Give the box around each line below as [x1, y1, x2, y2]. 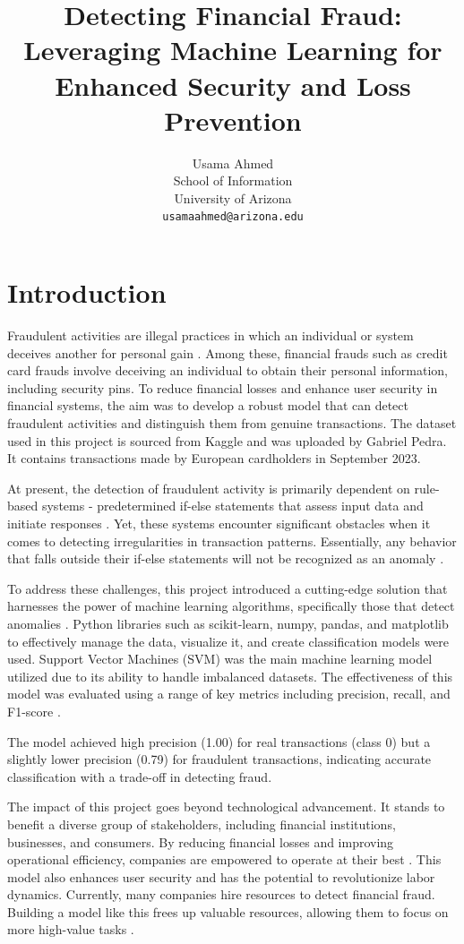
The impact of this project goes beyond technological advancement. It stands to [7, 797, 445, 816]
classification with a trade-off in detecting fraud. [7, 767, 272, 785]
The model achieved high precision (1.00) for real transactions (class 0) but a [7, 732, 431, 751]
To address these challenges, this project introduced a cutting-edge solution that [7, 579, 448, 597]
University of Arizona [174, 188, 292, 207]
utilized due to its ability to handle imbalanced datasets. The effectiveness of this [7, 666, 453, 685]
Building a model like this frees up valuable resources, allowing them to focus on [7, 902, 449, 921]
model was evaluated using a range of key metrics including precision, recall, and [7, 684, 451, 703]
